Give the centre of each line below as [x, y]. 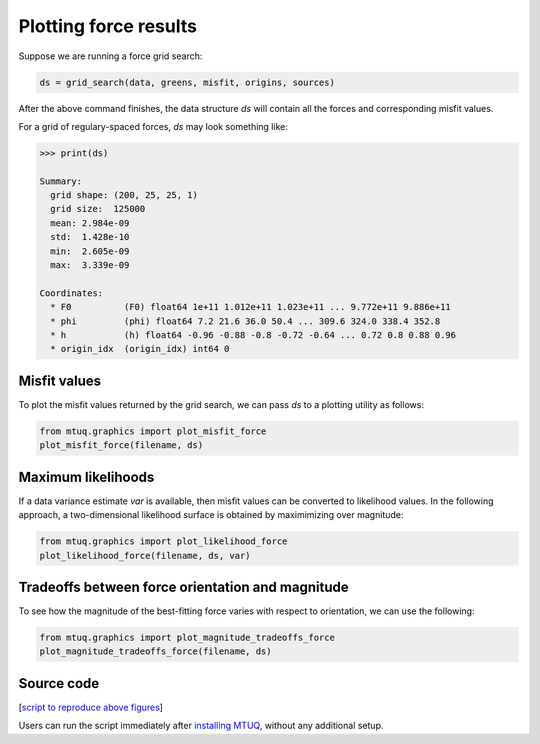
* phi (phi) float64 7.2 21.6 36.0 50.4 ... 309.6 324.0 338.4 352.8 [245, 321]
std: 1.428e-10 [90, 237]
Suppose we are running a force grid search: [110, 56]
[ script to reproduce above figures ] [91, 707]
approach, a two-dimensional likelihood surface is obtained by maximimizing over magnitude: [211, 515]
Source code [59, 683]
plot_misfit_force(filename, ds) [121, 445]
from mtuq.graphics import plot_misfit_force [153, 431]
